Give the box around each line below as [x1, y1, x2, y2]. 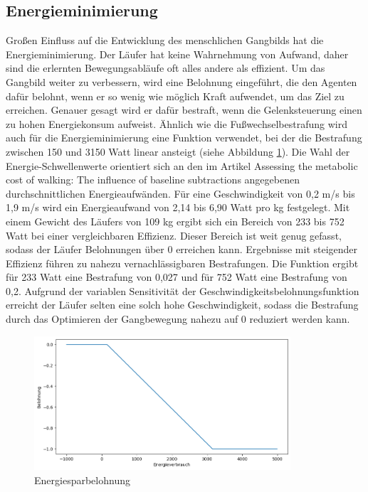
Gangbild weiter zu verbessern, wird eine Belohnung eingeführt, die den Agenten [6, 74, 357, 89]
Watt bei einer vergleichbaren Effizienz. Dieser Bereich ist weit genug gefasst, [6, 228, 342, 242]
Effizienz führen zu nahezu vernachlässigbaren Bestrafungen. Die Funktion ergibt [6, 255, 359, 270]
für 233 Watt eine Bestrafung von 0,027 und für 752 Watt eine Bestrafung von [6, 269, 347, 284]
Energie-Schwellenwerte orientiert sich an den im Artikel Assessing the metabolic [6, 158, 358, 173]
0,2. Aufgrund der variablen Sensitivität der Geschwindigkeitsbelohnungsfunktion [6, 283, 359, 298]
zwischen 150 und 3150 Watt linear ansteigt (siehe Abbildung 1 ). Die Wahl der [6, 144, 350, 159]
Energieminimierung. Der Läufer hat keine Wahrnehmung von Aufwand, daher [6, 46, 349, 61]
